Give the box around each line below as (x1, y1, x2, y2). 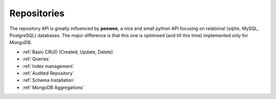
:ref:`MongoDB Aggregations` (22, 84, 84, 90)
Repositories (9, 8, 65, 19)
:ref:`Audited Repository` (22, 70, 74, 76)
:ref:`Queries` (22, 56, 51, 62)
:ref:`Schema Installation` (22, 77, 75, 83)
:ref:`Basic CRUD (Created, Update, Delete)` (22, 49, 114, 55)
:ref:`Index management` (22, 63, 74, 69)
